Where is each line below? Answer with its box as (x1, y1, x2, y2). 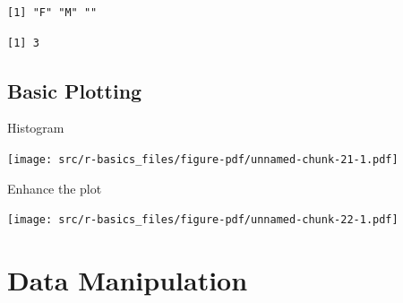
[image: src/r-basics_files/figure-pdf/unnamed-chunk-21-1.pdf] (7, 152, 399, 166)
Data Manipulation (7, 262, 248, 299)
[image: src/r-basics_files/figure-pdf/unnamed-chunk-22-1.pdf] (7, 213, 399, 227)
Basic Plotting (7, 76, 142, 104)
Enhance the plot (7, 178, 102, 197)
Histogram (7, 118, 64, 137)
